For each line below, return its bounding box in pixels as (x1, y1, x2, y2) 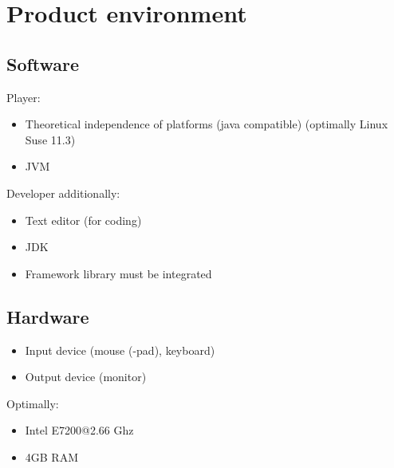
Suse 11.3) (25, 131, 76, 147)
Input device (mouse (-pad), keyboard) (25, 341, 215, 358)
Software (6, 51, 80, 76)
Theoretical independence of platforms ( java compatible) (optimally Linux (25, 116, 388, 132)
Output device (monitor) (25, 368, 147, 385)
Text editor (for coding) (25, 211, 142, 228)
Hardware (6, 304, 89, 328)
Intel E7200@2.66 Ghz (25, 422, 134, 439)
